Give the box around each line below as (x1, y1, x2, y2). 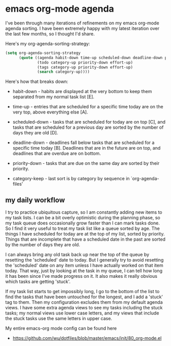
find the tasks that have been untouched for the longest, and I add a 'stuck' (5, 294, 163, 300)
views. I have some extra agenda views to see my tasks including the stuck (5, 305, 163, 311)
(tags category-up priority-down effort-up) (37, 65, 133, 70)
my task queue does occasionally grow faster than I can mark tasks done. (5, 220, 160, 226)
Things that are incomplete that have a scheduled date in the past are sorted (5, 236, 165, 242)
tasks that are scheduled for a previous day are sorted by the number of (12, 124, 164, 130)
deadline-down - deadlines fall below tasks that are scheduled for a (12, 139, 155, 146)
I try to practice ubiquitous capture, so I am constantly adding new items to (5, 209, 162, 215)
